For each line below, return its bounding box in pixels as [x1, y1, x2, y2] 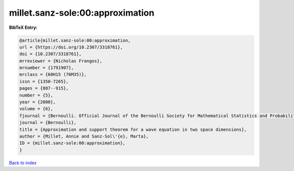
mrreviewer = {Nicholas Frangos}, [19, 58, 102, 64]
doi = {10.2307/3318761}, [19, 51, 82, 57]
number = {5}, [19, 92, 53, 98]
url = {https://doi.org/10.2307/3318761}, [19, 44, 123, 50]
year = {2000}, [19, 99, 56, 105]
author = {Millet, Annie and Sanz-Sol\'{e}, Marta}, [19, 134, 149, 139]
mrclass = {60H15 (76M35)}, [19, 72, 87, 77]
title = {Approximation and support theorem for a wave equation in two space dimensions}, [19, 126, 247, 132]
